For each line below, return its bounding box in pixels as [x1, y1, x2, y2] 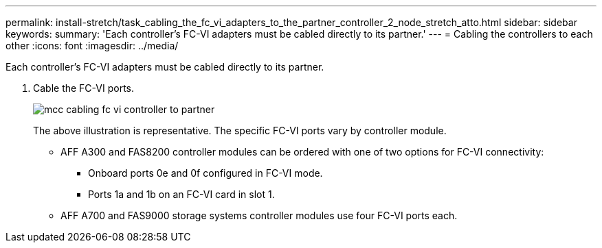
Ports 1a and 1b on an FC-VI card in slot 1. [88, 188, 275, 200]
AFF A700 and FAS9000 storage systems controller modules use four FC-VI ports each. [60, 210, 458, 221]
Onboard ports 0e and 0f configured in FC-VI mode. [88, 167, 323, 179]
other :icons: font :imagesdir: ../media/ [5, 40, 179, 51]
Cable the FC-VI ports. [33, 82, 135, 94]
